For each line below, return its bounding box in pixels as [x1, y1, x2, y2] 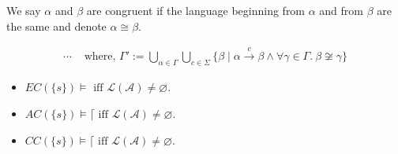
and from [319, 2, 363, 18]
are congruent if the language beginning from [86, 2, 306, 18]
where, [84, 51, 116, 62]
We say [6, 2, 41, 18]
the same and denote [6, 17, 107, 34]
